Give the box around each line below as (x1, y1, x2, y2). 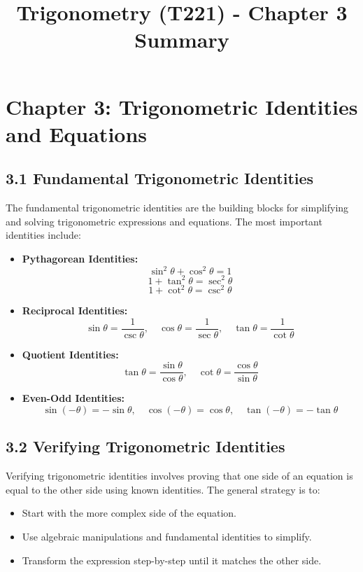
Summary (134, 25, 229, 54)
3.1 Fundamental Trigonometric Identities (6, 167, 314, 189)
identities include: (6, 228, 81, 242)
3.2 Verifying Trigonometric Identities (6, 435, 285, 457)
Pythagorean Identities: (22, 251, 138, 265)
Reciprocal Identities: (22, 303, 128, 318)
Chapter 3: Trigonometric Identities (6, 92, 358, 120)
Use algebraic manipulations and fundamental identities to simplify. (22, 529, 312, 543)
